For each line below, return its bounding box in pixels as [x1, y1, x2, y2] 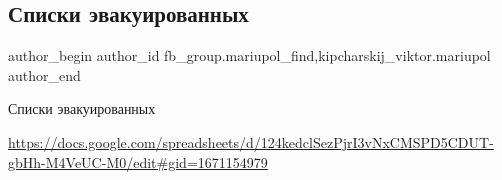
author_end [8, 64, 81, 85]
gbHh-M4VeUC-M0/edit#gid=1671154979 [8, 151, 268, 172]
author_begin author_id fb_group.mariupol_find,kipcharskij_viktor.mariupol [8, 45, 491, 66]
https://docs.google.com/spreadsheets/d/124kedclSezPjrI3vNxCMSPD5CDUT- [8, 131, 494, 152]
